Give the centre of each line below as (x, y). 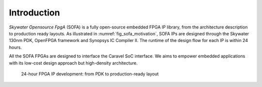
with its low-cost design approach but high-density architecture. (73, 63)
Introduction (34, 13)
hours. (15, 47)
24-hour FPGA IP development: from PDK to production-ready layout (90, 74)
